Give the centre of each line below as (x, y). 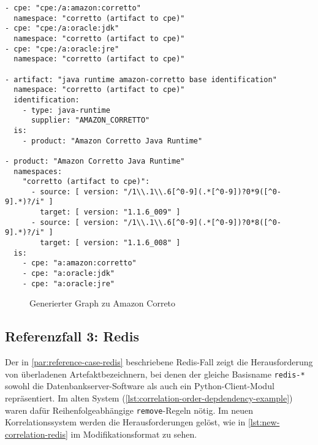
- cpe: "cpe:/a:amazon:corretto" (73, 8)
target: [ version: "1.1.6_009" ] (110, 212)
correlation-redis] (36, 434)
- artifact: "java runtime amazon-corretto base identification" (141, 79)
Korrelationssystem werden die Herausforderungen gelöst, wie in (125, 422)
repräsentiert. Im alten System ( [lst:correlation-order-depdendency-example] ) (149, 398)
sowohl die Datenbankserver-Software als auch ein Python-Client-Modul (140, 386)
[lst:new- (264, 422)
